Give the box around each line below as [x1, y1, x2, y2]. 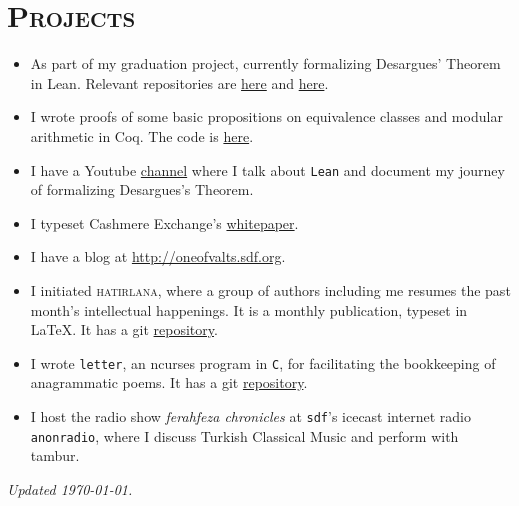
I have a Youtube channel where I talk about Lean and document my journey [30, 159, 505, 180]
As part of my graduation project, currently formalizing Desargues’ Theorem [30, 53, 501, 74]
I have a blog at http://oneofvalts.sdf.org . [30, 246, 286, 267]
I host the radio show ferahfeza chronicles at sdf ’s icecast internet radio [30, 405, 471, 426]
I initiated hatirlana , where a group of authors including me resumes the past [30, 279, 511, 300]
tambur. [30, 445, 80, 466]
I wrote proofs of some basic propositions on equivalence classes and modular [30, 106, 503, 127]
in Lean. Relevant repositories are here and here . [30, 72, 329, 93]
